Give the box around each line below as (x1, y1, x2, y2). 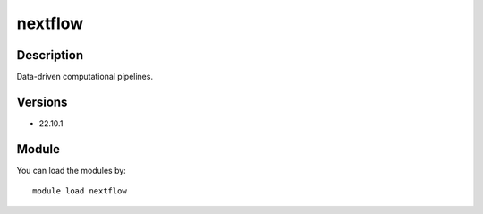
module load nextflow (32, 186, 127, 196)
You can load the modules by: (16, 165, 127, 175)
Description (16, 47, 84, 63)
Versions (16, 94, 68, 109)
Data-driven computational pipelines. (16, 72, 154, 82)
